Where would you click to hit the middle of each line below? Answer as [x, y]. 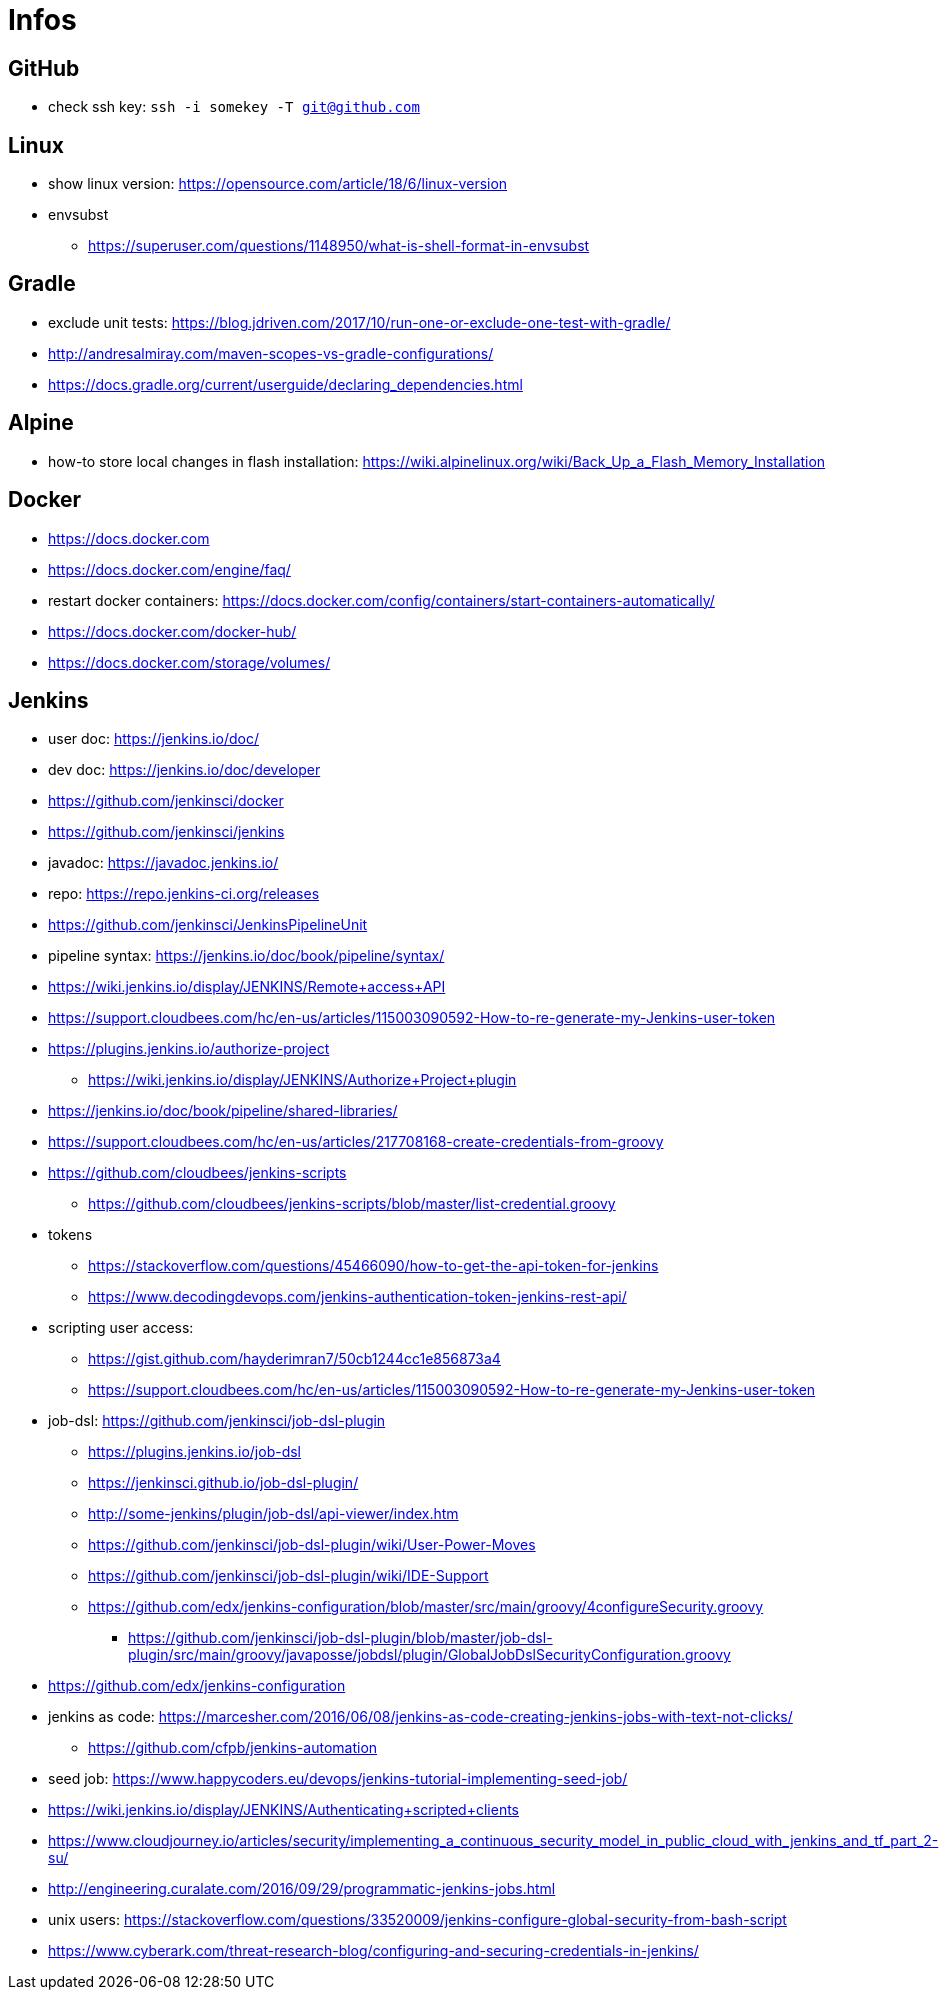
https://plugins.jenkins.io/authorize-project [189, 1049]
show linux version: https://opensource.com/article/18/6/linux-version [278, 184]
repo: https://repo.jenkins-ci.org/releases [184, 894]
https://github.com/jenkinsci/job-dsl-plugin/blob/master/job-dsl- [340, 1638]
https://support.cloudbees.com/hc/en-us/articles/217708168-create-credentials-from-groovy [356, 1142]
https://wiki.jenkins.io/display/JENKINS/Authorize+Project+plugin [302, 1080]
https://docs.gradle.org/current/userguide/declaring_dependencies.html [285, 384]
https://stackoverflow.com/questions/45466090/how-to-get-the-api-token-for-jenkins [373, 1266]
